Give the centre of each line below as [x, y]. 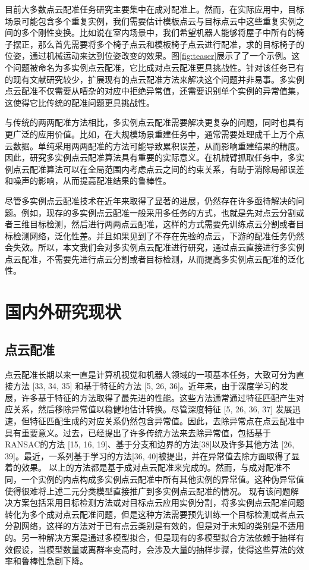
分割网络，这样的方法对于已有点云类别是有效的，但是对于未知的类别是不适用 [154, 526]
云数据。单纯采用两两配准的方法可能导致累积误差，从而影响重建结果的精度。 [154, 145]
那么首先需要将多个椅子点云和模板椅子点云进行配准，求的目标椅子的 [171, 44]
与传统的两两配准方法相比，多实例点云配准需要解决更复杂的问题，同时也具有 [154, 122]
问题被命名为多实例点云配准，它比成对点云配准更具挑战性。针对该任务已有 [158, 67]
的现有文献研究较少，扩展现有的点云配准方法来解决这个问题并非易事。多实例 [154, 79]
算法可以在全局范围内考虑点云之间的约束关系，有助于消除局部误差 [175, 169]
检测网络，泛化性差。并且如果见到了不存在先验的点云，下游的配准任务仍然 [158, 235]
